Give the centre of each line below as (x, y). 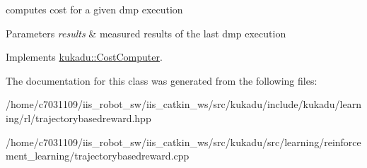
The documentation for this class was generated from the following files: (162, 80)
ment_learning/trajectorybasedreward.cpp (98, 156)
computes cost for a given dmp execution (94, 9)
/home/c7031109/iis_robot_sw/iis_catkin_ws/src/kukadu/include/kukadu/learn (184, 104)
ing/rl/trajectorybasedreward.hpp (78, 118)
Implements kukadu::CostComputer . (84, 57)
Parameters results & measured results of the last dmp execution (146, 33)
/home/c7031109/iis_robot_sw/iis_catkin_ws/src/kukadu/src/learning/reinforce (183, 142)
